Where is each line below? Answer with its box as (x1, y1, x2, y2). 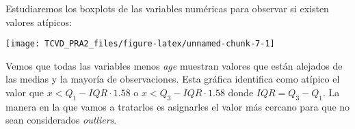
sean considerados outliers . (5, 113, 117, 127)
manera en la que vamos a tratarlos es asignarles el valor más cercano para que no (5, 99, 350, 113)
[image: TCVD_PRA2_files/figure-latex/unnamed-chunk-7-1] (5, 39, 275, 49)
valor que (5, 85, 44, 100)
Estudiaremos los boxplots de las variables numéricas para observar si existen (5, 1, 329, 15)
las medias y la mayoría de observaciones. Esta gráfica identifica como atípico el (5, 72, 340, 86)
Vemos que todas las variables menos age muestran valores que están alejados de (5, 58, 343, 72)
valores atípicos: (5, 14, 73, 29)
